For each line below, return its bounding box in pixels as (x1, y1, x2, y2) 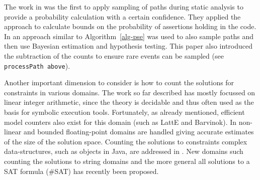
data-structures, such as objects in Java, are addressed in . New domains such (4, 146, 243, 156)
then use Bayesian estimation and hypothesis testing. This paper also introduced (4, 41, 253, 51)
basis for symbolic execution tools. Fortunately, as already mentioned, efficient (4, 107, 245, 117)
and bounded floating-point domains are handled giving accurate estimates (23, 126, 254, 137)
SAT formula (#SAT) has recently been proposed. (4, 165, 159, 176)
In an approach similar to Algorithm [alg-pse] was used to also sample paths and (4, 31, 254, 41)
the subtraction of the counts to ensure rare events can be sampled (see (4, 50, 224, 61)
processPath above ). (4, 60, 70, 71)
